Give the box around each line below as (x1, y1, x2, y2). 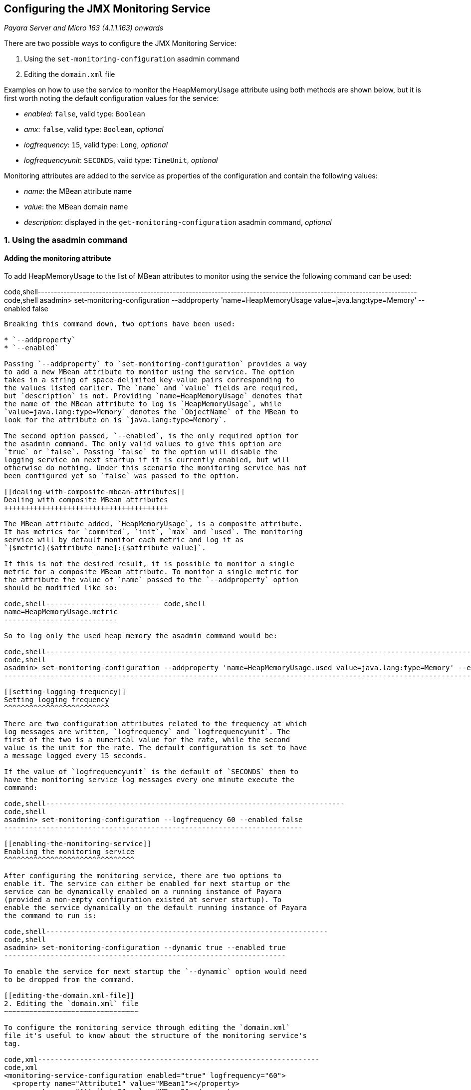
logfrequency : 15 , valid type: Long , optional (24, 140, 168, 149)
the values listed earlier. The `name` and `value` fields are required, (4, 384, 299, 392)
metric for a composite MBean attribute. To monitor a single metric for (4, 568, 299, 576)
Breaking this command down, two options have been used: (4, 320, 235, 328)
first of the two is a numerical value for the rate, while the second (4, 736, 290, 744)
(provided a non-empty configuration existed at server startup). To (4, 896, 282, 904)
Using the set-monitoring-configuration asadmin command (24, 54, 240, 63)
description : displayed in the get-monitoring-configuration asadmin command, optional (24, 218, 332, 227)
